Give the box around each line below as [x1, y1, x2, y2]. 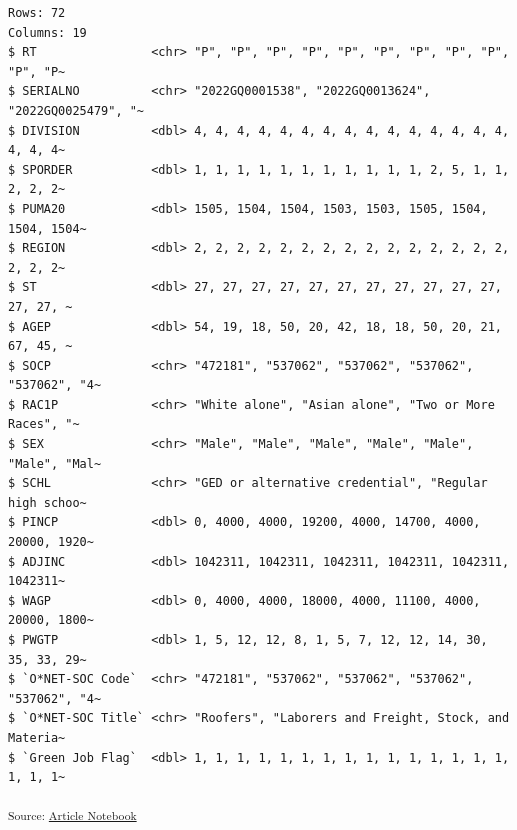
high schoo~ [8, 495, 87, 510]
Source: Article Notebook [8, 806, 137, 823]
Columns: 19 [8, 25, 87, 40]
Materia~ [8, 730, 66, 745]
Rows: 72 [8, 6, 66, 20]
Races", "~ [8, 417, 80, 432]
